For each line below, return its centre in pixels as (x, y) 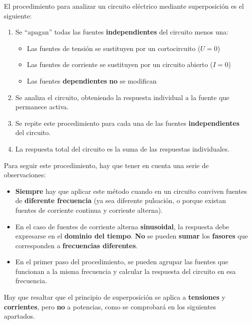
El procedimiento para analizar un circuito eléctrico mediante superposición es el (124, 6)
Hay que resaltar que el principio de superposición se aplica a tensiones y (115, 297)
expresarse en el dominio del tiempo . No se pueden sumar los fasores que (132, 236)
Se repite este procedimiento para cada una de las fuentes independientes (127, 123)
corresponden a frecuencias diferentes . (76, 245)
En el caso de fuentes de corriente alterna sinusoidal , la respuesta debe (122, 226)
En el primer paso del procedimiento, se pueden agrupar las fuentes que (122, 262)
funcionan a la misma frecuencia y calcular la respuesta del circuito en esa (126, 271)
